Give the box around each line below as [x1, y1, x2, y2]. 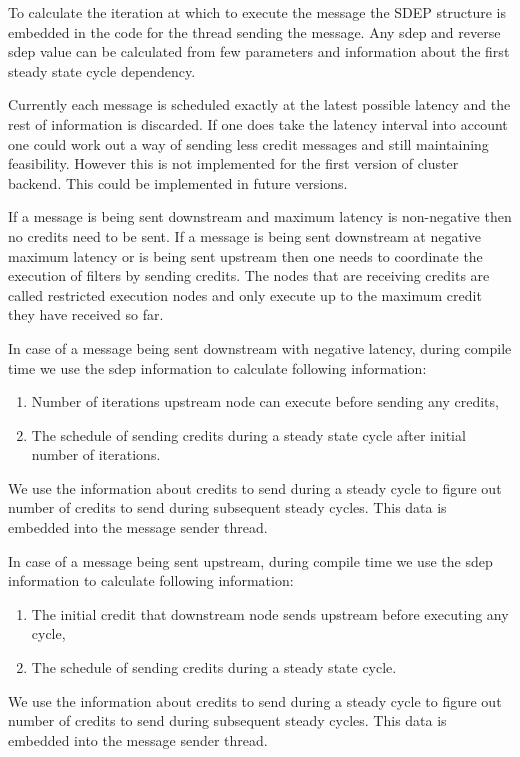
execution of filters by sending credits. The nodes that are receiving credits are [8, 265, 490, 286]
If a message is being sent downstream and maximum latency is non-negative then [8, 206, 512, 227]
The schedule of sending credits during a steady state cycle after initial [31, 424, 466, 445]
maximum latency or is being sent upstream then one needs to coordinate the [8, 245, 483, 266]
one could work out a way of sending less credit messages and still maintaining [8, 133, 489, 154]
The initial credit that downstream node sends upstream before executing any [31, 603, 509, 624]
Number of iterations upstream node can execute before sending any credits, [31, 391, 499, 412]
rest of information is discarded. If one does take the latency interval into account [8, 113, 508, 134]
